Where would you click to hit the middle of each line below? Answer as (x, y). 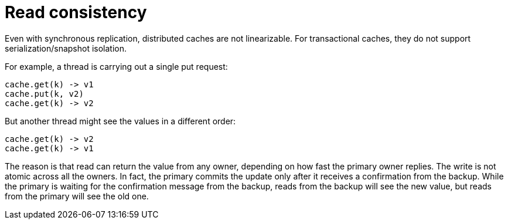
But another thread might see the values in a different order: (120, 121)
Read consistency (76, 12)
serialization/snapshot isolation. (66, 48)
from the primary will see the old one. (77, 196)
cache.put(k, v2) (44, 94)
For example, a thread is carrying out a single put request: (116, 66)
